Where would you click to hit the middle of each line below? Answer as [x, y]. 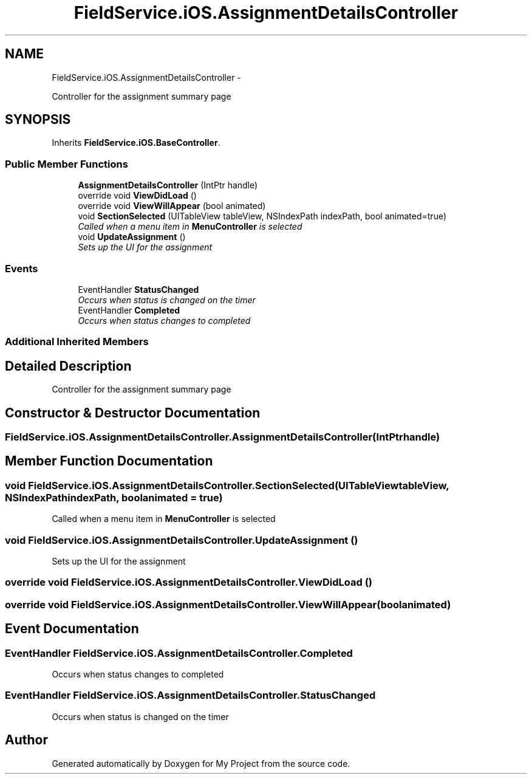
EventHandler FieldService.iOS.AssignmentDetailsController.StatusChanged [190, 695]
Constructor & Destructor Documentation [133, 413]
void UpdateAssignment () [132, 237]
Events [22, 268]
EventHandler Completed [129, 310]
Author [26, 740]
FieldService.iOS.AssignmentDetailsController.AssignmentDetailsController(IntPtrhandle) [223, 437]
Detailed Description [68, 366]
